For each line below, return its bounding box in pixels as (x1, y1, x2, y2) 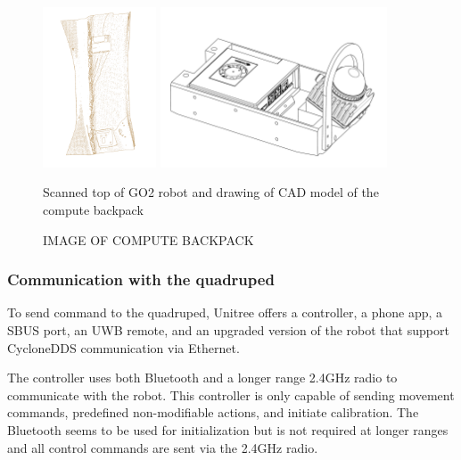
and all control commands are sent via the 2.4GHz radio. (7, 438, 318, 456)
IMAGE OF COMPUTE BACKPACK (43, 230, 254, 249)
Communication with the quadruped (7, 268, 275, 291)
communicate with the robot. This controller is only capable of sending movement (7, 385, 455, 404)
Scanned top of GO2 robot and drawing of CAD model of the (43, 183, 379, 201)
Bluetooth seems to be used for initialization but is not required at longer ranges (7, 421, 449, 439)
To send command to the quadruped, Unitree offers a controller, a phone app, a (7, 303, 443, 322)
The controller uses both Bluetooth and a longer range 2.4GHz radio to (7, 368, 398, 387)
